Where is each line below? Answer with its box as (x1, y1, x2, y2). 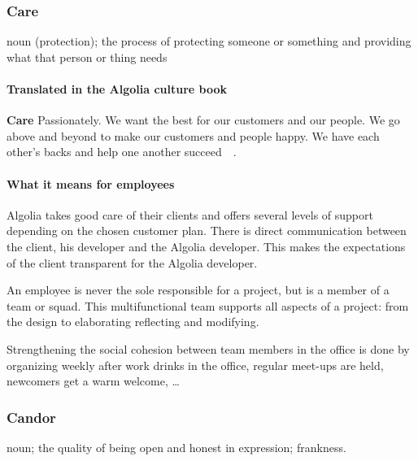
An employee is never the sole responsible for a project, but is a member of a (7, 281, 390, 298)
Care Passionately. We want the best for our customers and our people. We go (7, 111, 400, 128)
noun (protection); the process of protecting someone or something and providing (7, 33, 411, 50)
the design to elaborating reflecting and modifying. (7, 313, 259, 330)
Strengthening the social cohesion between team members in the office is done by (7, 340, 410, 357)
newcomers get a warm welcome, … (7, 372, 180, 389)
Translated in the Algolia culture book (7, 80, 228, 97)
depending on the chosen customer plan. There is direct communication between (7, 222, 407, 239)
